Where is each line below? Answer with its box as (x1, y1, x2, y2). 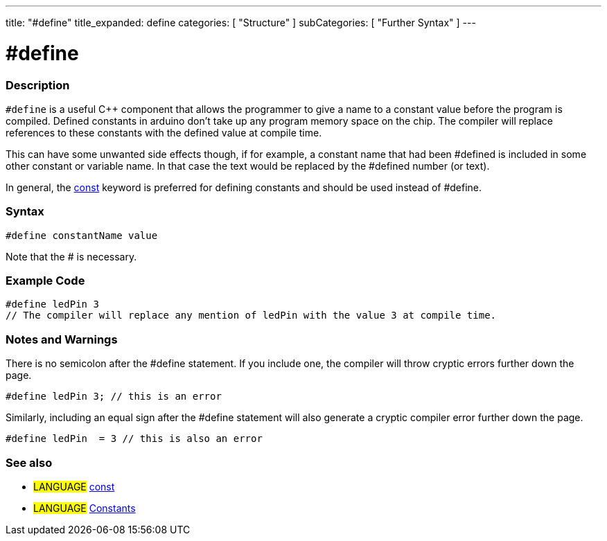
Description (6, 78, 70, 92)
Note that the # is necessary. (6, 250, 137, 263)
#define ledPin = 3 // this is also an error (6, 433, 263, 445)
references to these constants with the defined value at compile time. (6, 126, 322, 139)
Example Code (6, 274, 85, 287)
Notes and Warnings (6, 332, 118, 346)
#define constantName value (6, 229, 158, 241)
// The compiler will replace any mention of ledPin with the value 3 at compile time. (6, 310, 497, 321)
